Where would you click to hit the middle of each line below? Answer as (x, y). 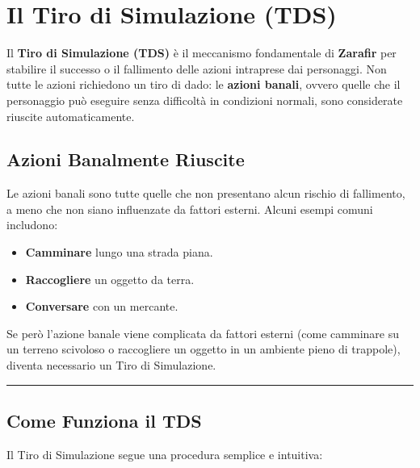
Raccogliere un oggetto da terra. (110, 279)
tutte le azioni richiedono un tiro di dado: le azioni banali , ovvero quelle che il (204, 84)
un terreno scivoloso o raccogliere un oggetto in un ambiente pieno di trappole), (204, 349)
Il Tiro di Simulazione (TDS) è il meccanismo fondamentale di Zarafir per (202, 53)
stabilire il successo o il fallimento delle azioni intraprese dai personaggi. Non (197, 68)
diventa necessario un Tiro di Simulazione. (111, 365)
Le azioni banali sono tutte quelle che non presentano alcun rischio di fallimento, (206, 193)
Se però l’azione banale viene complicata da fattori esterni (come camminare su (203, 333)
